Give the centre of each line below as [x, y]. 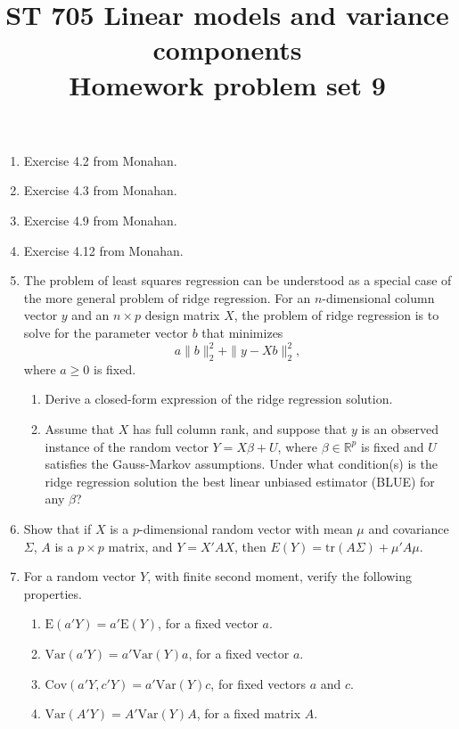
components [227, 49]
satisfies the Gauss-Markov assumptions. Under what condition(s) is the [241, 464]
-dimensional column [378, 297]
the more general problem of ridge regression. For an [167, 297]
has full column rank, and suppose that [240, 428]
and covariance [409, 528]
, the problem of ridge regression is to [336, 315]
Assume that [80, 428]
